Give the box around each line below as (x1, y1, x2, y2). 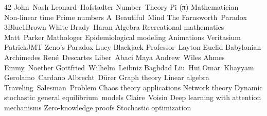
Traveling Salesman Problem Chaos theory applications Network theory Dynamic (4, 82, 263, 92)
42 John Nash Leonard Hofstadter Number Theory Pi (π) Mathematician (4, 2, 239, 12)
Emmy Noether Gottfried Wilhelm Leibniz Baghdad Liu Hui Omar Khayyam (4, 62, 254, 72)
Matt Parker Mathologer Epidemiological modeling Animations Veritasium (4, 31, 241, 42)
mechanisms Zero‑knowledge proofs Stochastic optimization (4, 102, 191, 112)
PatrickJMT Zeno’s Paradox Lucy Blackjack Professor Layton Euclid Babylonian (4, 42, 261, 52)
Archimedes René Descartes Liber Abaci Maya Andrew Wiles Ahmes (4, 51, 225, 62)
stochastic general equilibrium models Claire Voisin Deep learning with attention (4, 92, 261, 103)
